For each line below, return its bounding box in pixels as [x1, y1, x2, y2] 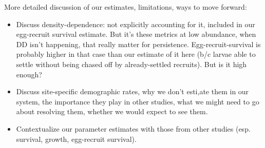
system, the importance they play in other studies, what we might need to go [16, 96, 259, 107]
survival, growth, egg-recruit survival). [16, 133, 137, 144]
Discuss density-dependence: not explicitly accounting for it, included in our [16, 18, 255, 29]
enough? [16, 69, 42, 79]
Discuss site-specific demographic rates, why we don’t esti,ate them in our [16, 86, 249, 97]
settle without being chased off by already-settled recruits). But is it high [16, 58, 247, 69]
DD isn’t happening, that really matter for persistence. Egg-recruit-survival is [16, 38, 261, 49]
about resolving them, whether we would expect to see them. [16, 106, 208, 117]
